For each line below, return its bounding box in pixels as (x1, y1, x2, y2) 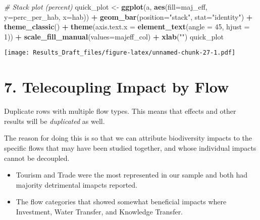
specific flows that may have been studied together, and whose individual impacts (4, 142, 256, 153)
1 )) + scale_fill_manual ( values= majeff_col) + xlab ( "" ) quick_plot (4, 31, 224, 41)
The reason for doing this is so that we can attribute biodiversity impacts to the (4, 133, 252, 143)
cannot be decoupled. (4, 152, 70, 163)
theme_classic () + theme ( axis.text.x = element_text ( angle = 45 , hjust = (4, 21, 250, 32)
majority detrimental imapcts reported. (16, 179, 137, 190)
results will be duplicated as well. (4, 115, 105, 126)
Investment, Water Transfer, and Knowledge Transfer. (16, 206, 183, 216)
